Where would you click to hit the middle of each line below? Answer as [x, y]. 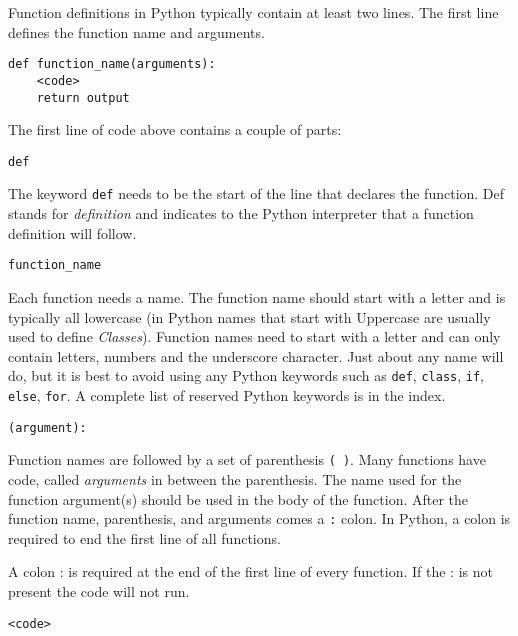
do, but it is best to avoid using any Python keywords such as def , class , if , [246, 375]
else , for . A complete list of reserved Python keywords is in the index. [227, 394]
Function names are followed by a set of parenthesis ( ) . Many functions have [247, 459]
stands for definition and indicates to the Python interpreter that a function [241, 213]
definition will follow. [72, 232]
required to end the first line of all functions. [144, 537]
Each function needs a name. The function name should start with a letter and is [257, 296]
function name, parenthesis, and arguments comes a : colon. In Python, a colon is [259, 518]
